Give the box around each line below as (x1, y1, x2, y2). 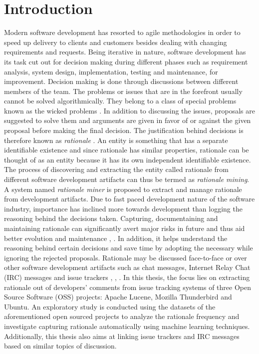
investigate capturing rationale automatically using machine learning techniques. (4, 320, 250, 331)
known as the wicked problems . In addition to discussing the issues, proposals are (4, 105, 255, 115)
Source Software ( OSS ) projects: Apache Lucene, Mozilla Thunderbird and (4, 291, 232, 302)
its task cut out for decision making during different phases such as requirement (4, 56, 248, 66)
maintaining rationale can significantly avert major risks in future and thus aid (4, 223, 245, 233)
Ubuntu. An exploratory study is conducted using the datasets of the (4, 301, 216, 311)
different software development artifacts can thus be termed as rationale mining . (4, 174, 250, 184)
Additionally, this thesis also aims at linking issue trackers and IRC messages (4, 330, 240, 341)
